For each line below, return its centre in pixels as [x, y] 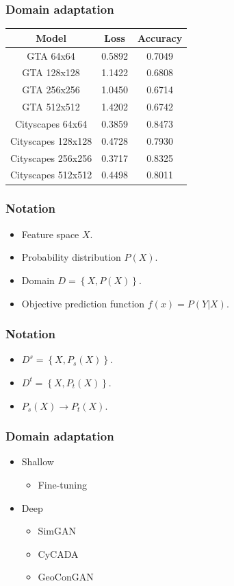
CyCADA [58, 553]
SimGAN [57, 531]
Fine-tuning [62, 484]
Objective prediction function [83, 303]
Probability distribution [71, 257]
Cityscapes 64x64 [51, 123]
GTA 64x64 [51, 55]
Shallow [38, 461]
